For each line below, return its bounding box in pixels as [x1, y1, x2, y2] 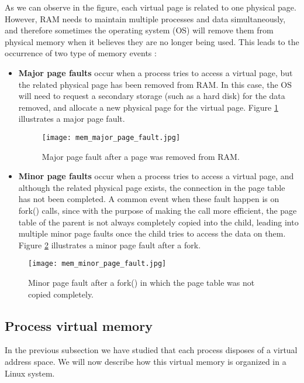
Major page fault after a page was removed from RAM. [42, 150, 240, 162]
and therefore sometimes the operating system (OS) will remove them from [5, 24, 274, 36]
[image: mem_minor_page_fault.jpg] [28, 259, 167, 268]
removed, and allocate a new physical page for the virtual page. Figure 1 [18, 101, 278, 113]
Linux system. [5, 367, 55, 379]
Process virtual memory [5, 316, 153, 334]
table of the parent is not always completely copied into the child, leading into [18, 216, 299, 228]
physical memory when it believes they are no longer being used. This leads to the [5, 35, 299, 47]
